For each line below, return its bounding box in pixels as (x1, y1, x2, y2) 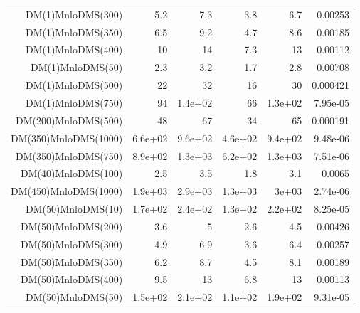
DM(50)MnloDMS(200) (21, 218, 123, 233)
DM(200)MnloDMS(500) (16, 112, 123, 127)
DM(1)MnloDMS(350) (26, 24, 123, 39)
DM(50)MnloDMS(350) (21, 254, 123, 269)
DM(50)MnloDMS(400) (21, 272, 123, 287)
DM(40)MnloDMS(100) (21, 166, 123, 181)
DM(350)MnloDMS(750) (16, 148, 123, 163)
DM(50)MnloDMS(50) (26, 290, 123, 304)
